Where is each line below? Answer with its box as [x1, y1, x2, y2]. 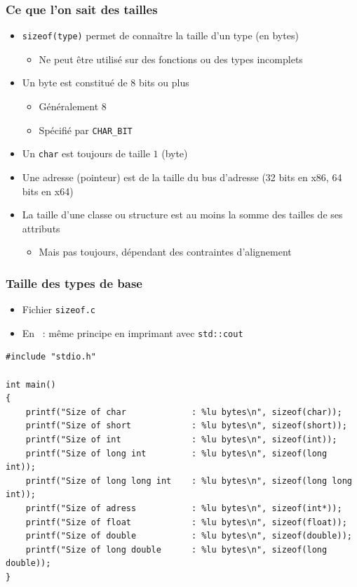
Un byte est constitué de [22, 75, 128, 90]
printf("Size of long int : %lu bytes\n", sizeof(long [25, 448, 328, 459]
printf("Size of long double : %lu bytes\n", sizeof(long [25, 544, 328, 555]
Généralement [39, 99, 99, 114]
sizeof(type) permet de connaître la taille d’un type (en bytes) [22, 28, 299, 43]
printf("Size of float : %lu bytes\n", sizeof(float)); [25, 517, 347, 527]
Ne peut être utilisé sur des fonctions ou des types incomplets [39, 51, 303, 66]
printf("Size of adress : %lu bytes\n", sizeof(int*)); [25, 503, 342, 513]
